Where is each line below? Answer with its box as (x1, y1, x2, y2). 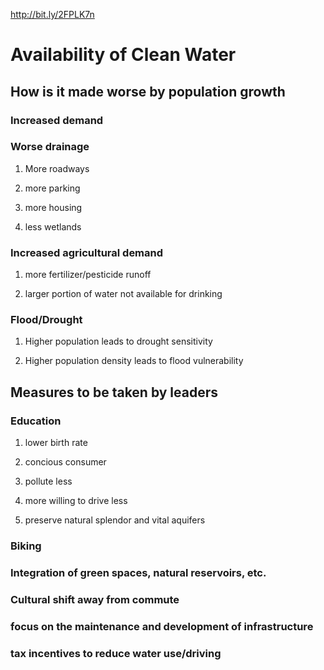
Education (10, 414, 62, 428)
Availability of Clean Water (10, 44, 237, 66)
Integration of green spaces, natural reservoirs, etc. (10, 565, 267, 579)
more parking (24, 182, 81, 194)
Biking (10, 539, 42, 553)
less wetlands (24, 220, 82, 233)
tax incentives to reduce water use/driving (10, 646, 222, 660)
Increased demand (10, 113, 104, 127)
